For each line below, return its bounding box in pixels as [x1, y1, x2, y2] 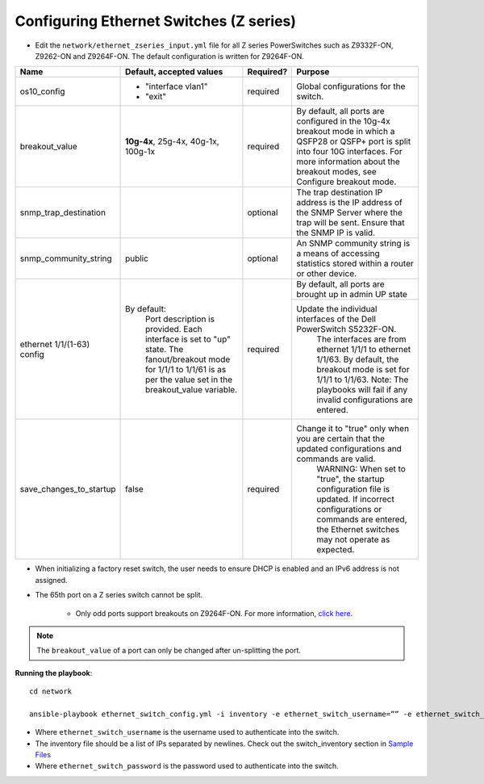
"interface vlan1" [145, 81, 208, 92]
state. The [145, 343, 184, 354]
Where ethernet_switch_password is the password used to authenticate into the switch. [35, 761, 339, 771]
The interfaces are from [316, 333, 407, 345]
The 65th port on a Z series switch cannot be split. [35, 590, 203, 600]
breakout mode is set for [316, 364, 410, 375]
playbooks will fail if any [316, 384, 407, 396]
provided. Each [145, 323, 203, 334]
